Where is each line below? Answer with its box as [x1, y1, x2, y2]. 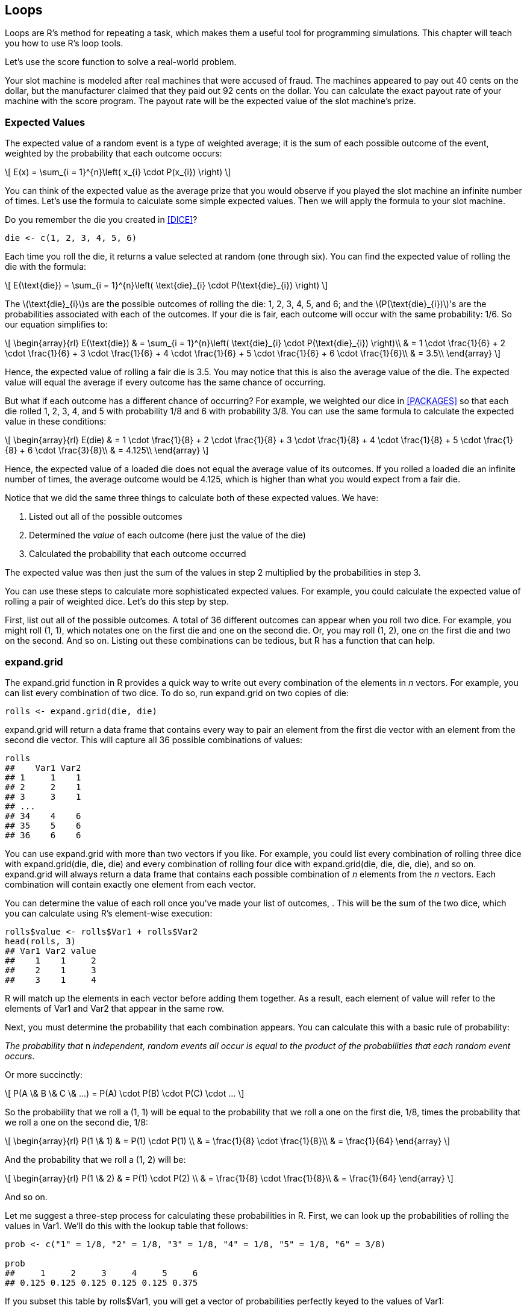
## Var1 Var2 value [5, 945, 96, 956]
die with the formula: [5, 261, 87, 272]
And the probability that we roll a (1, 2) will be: [5, 1154, 186, 1165]
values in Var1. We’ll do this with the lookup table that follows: [5, 1220, 248, 1231]
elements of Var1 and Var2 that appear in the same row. [5, 1003, 225, 1014]
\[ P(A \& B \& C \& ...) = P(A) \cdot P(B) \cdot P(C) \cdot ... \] [5, 1088, 245, 1098]
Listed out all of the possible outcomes [29, 511, 182, 522]
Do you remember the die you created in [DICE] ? [5, 214, 198, 225]
